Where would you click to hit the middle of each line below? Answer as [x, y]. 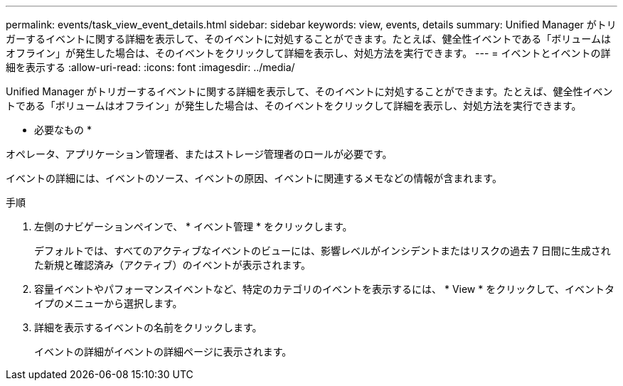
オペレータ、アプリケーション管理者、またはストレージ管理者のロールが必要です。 [199, 154]
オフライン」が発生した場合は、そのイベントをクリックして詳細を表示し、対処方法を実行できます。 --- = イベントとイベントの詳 [308, 53]
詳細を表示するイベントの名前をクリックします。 [148, 327]
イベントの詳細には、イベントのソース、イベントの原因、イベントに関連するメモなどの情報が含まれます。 [254, 178]
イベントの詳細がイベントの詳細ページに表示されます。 [163, 352]
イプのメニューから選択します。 [108, 303]
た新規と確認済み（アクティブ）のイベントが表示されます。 [173, 265]
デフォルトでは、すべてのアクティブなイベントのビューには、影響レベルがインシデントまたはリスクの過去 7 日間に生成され [323, 251]
